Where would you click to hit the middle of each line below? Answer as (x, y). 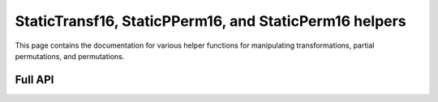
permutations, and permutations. (70, 56)
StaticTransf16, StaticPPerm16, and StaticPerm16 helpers (210, 21)
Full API (34, 80)
